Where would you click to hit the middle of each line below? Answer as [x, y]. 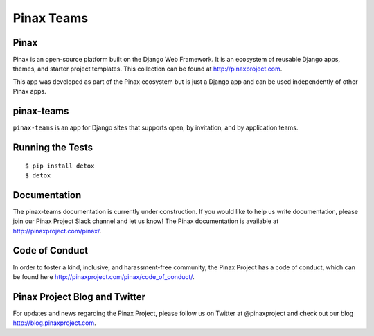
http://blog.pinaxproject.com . [54, 323]
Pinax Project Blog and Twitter [79, 297]
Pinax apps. [29, 91]
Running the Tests [53, 147]
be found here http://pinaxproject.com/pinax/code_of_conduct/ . [104, 276]
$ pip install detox [60, 166]
